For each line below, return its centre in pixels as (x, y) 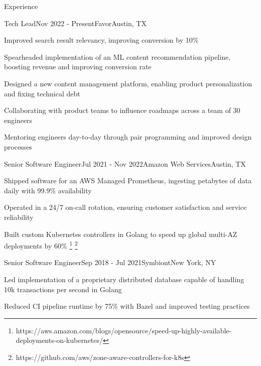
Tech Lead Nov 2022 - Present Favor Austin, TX (75, 23)
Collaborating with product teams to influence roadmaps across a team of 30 (122, 110)
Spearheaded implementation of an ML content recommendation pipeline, (117, 56)
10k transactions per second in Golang (63, 289)
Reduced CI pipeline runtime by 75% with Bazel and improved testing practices (127, 306)
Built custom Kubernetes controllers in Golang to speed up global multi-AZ (121, 234)
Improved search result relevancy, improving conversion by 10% (101, 40)
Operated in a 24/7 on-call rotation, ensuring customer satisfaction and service (125, 207)
